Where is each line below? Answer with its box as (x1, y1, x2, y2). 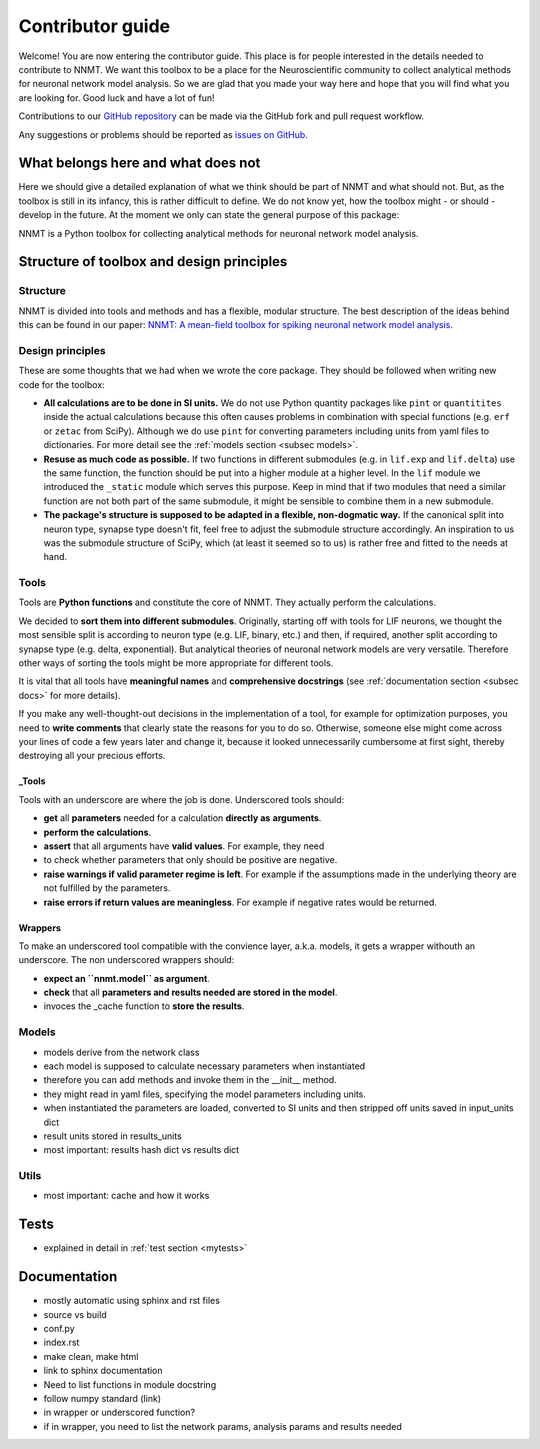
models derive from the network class (43, 1046, 200, 1058)
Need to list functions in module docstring (43, 1378, 217, 1390)
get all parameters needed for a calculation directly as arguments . (43, 812, 322, 824)
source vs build (43, 1308, 107, 1320)
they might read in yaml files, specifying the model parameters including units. (43, 1088, 367, 1100)
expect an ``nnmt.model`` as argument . (43, 972, 210, 984)
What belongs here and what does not (18, 155, 261, 172)
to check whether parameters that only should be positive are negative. (43, 854, 338, 866)
